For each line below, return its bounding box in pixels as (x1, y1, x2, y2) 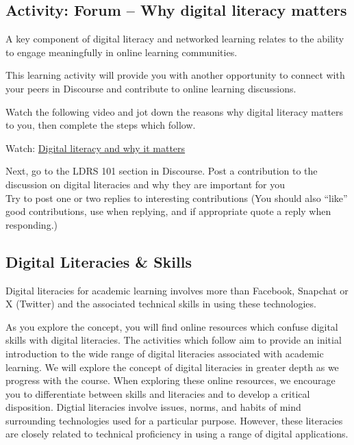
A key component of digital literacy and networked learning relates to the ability (5, 31, 344, 46)
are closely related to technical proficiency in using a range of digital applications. (5, 427, 349, 441)
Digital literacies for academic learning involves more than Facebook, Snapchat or (5, 283, 349, 297)
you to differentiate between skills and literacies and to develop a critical (5, 386, 310, 400)
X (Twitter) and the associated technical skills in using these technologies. (5, 296, 316, 311)
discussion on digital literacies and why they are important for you (5, 177, 286, 191)
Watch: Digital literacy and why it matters (5, 140, 186, 155)
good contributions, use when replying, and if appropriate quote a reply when (5, 204, 331, 218)
